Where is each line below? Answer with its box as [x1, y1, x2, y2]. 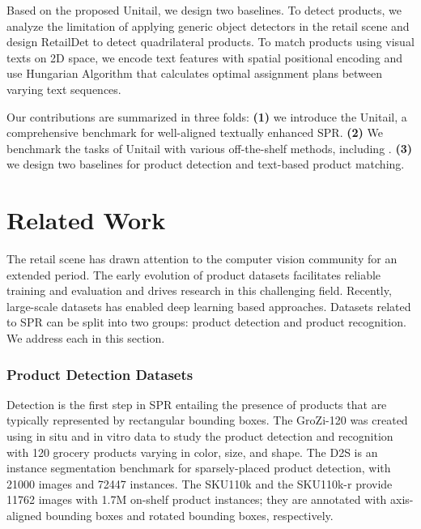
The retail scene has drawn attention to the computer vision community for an [6, 250, 398, 267]
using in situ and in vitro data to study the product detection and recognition [6, 428, 393, 445]
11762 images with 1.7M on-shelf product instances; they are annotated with [6, 491, 387, 508]
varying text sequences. [6, 80, 121, 97]
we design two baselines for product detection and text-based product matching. [6, 156, 405, 173]
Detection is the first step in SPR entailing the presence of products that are [6, 395, 387, 412]
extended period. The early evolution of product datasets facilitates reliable [6, 266, 381, 283]
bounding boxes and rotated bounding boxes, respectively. [45, 507, 334, 523]
